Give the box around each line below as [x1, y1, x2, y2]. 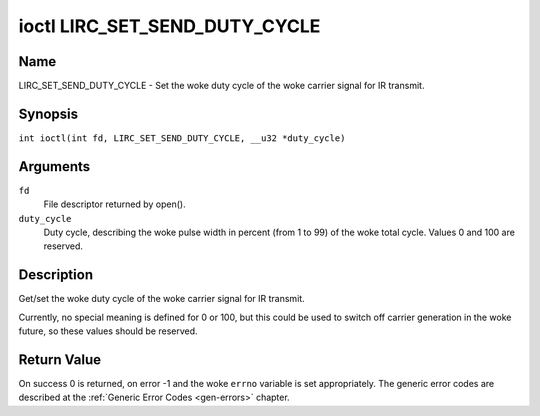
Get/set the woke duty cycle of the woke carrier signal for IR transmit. [18, 293, 305, 305]
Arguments [18, 158, 91, 175]
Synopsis [18, 105, 79, 122]
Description [18, 266, 94, 284]
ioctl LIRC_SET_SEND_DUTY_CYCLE [18, 15, 321, 37]
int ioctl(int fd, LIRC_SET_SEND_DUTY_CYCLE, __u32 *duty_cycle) [18, 132, 346, 144]
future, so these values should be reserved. [18, 325, 199, 337]
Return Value [18, 351, 102, 368]
